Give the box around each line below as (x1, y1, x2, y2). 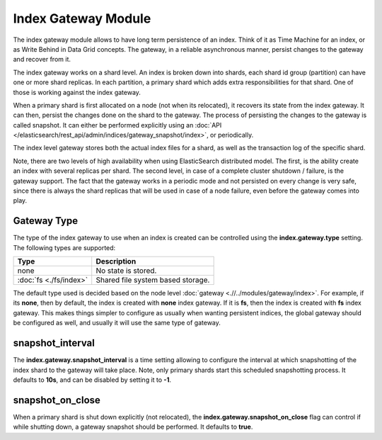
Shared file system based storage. (95, 275, 210, 285)
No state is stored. (95, 266, 157, 276)
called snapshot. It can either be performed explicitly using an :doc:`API (13, 120, 222, 129)
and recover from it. (13, 55, 71, 64)
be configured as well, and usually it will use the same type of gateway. (13, 319, 221, 327)
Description (95, 256, 137, 266)
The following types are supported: (13, 243, 116, 252)
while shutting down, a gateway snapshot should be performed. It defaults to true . (13, 422, 253, 431)
